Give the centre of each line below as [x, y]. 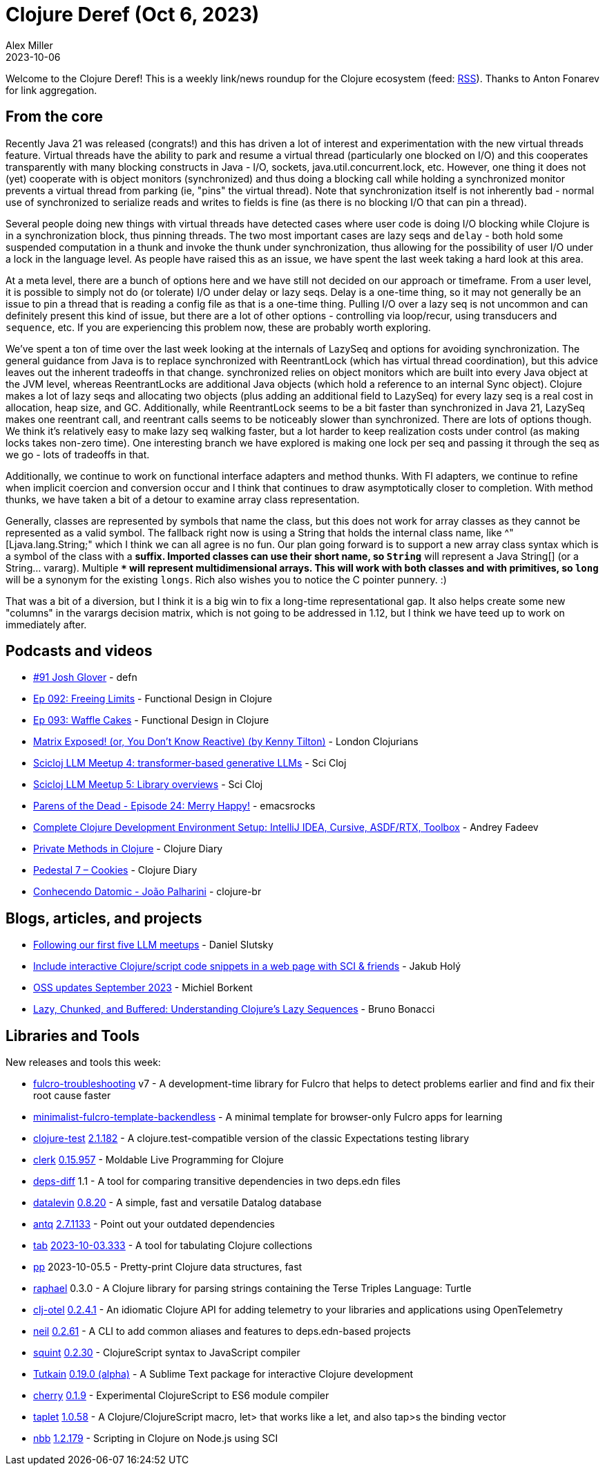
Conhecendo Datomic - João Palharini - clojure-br [147, 892]
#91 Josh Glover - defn [85, 677]
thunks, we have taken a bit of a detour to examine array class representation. [183, 499]
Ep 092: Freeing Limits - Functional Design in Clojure [153, 699]
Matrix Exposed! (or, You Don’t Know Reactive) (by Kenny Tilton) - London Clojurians [226, 742]
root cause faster [72, 1096]
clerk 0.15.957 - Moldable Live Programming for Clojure [159, 1160]
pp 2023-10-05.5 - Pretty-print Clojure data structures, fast [168, 1267]
